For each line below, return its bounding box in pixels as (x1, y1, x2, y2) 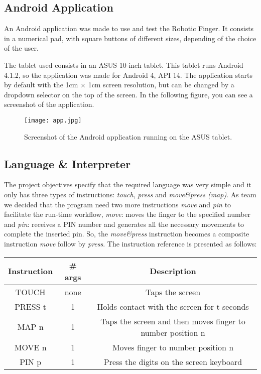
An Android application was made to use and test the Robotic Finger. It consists (4, 23, 254, 34)
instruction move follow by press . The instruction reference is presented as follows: (4, 238, 257, 248)
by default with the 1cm (4, 79, 78, 90)
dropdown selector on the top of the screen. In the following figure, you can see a (4, 89, 253, 99)
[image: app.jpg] (24, 116, 82, 124)
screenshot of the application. (4, 99, 94, 109)
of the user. (4, 43, 39, 53)
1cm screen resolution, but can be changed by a (88, 79, 234, 90)
